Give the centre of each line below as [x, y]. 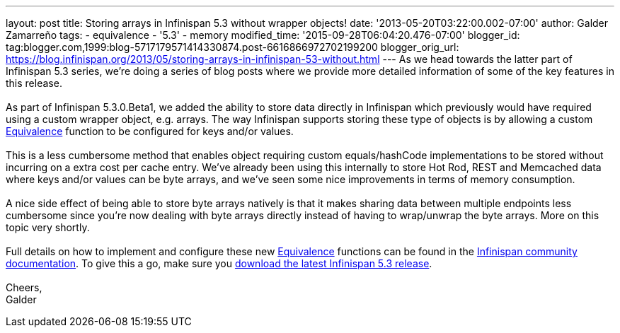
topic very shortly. [48, 227]
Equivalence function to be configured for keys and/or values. [150, 131]
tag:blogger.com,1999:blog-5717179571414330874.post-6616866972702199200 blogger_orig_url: [232, 47]
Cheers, [24, 287]
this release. [34, 83]
